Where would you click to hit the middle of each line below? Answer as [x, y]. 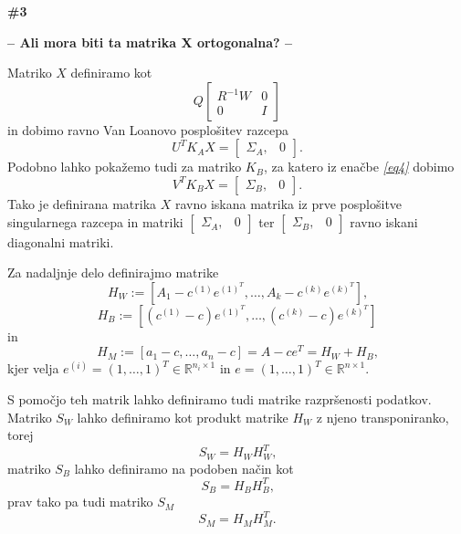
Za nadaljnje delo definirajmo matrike [113, 272]
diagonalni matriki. [61, 241]
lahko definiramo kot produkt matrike [183, 417]
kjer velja [33, 368]
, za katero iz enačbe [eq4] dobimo [359, 167]
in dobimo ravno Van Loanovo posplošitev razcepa [148, 129]
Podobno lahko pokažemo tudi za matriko [125, 167]
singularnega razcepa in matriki [95, 221]
